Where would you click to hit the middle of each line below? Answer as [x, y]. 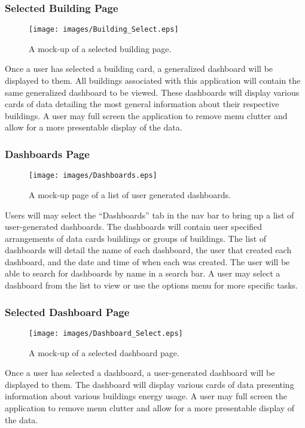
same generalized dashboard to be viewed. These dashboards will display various [152, 92]
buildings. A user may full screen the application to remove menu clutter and [146, 115]
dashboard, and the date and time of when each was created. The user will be [147, 261]
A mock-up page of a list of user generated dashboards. [130, 194]
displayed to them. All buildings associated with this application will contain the [153, 81]
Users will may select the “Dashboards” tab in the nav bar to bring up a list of [150, 215]
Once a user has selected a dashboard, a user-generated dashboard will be [140, 373]
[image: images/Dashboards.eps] [93, 176]
